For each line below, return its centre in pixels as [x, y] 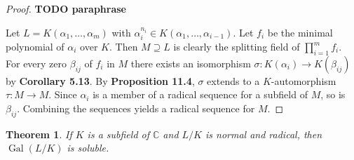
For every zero [36, 63]
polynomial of [35, 47]
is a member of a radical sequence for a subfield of [200, 94]
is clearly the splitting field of [237, 47]
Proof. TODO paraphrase [66, 8]
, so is [333, 94]
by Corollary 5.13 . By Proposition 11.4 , [100, 80]
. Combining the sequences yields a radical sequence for [136, 108]
